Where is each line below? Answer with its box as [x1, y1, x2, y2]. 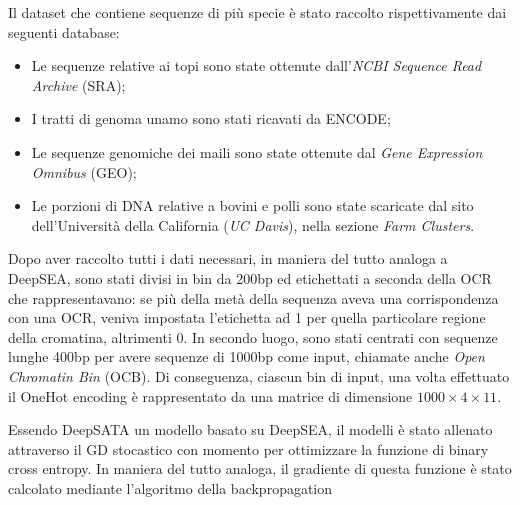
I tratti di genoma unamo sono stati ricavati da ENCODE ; [31, 108, 391, 129]
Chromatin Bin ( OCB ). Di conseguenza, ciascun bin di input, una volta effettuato [8, 365, 510, 386]
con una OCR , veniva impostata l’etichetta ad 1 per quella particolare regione [8, 307, 486, 328]
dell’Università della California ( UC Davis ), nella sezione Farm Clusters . [31, 214, 475, 235]
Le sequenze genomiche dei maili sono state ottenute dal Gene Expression [31, 141, 483, 162]
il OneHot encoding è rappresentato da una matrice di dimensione [8, 385, 413, 406]
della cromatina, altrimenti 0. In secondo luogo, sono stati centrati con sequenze [8, 326, 498, 347]
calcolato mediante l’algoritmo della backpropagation [8, 477, 333, 498]
